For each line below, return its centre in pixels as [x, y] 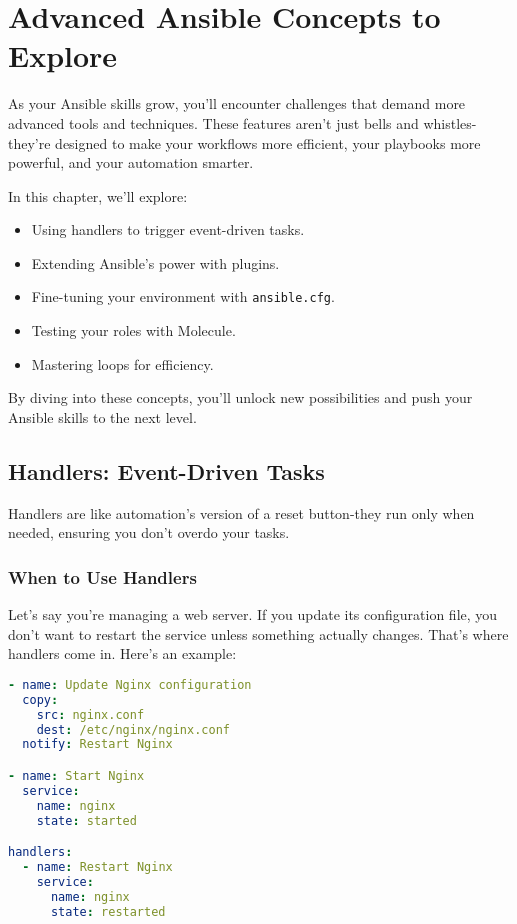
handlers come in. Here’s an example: [122, 653]
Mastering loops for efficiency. [122, 363]
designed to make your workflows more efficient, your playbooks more [268, 142]
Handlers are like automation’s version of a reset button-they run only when [241, 512]
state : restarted [108, 911]
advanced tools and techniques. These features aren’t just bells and [213, 122]
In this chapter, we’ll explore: [98, 195]
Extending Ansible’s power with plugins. [155, 262]
